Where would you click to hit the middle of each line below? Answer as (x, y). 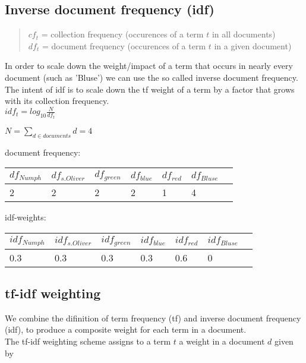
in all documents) (244, 34)
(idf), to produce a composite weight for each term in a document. (126, 329)
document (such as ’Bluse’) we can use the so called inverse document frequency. (152, 77)
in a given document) (253, 45)
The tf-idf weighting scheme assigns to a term (88, 341)
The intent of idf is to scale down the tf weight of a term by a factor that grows (150, 89)
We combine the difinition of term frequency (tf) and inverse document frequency (153, 318)
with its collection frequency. (57, 101)
